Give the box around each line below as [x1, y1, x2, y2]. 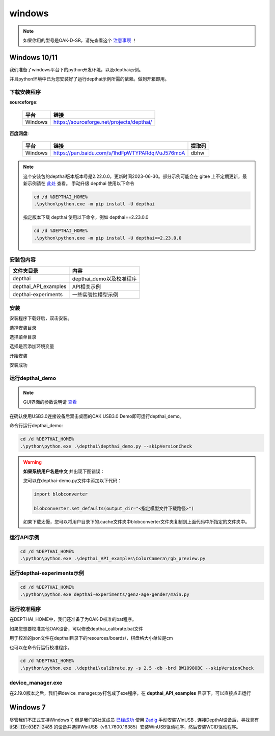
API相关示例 [72, 283, 101, 291]
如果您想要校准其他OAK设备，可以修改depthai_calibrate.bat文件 [9, 625, 144, 632]
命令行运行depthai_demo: [9, 423, 63, 429]
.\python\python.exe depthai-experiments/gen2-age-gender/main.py [20, 591, 189, 597]
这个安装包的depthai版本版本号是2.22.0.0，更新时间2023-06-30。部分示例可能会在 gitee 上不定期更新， [23, 173, 243, 179]
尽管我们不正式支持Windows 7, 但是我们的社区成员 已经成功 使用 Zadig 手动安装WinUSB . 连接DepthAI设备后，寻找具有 [9, 717, 259, 723]
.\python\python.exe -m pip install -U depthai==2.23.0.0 [34, 235, 182, 241]
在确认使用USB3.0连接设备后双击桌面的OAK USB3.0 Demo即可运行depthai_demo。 [9, 413, 184, 419]
